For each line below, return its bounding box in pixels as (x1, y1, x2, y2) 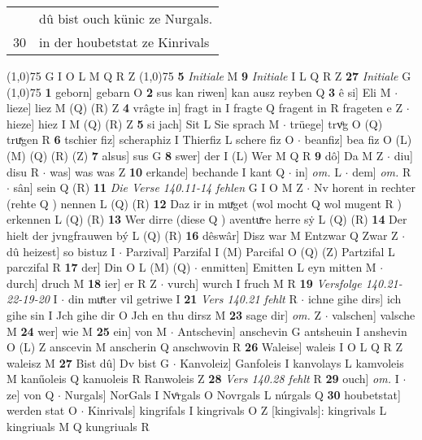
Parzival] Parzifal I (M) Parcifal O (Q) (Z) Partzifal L (125, 242, 395, 259)
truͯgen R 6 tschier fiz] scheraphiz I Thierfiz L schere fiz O (7, 131, 294, 148)
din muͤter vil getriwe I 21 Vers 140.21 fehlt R (67, 290, 298, 307)
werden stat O (7, 402, 77, 419)
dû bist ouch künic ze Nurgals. (39, 9, 213, 28)
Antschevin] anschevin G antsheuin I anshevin (177, 322, 407, 339)
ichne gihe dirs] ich (307, 290, 402, 307)
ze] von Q (7, 386, 54, 403)
